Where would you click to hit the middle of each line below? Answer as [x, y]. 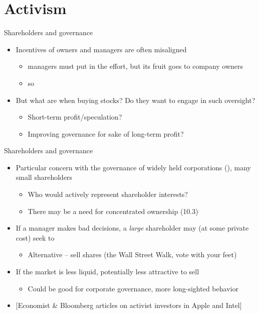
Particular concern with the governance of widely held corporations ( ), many [133, 167]
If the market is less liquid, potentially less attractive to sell [107, 272]
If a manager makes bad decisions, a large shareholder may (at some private [132, 228]
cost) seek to [35, 237]
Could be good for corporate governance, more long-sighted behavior [133, 288]
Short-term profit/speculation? [75, 117]
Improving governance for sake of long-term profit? [106, 133]
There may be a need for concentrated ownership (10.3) [113, 211]
